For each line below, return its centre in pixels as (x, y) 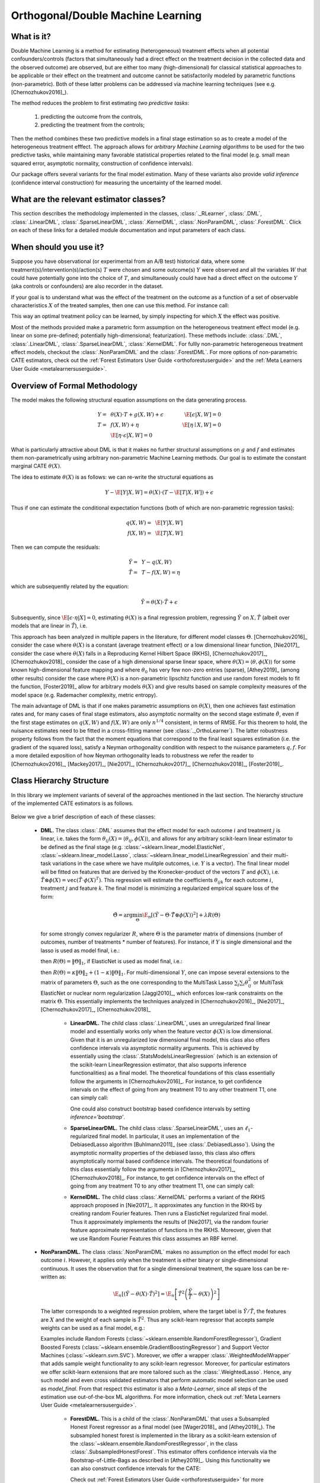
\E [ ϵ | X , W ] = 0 (203, 414)
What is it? (31, 36)
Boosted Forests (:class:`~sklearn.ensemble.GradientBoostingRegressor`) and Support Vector (155, 1347)
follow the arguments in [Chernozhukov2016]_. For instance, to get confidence (166, 1081)
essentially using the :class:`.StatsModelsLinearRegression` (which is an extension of (174, 1056)
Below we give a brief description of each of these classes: (83, 817)
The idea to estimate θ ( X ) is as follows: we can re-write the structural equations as (112, 477)
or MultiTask (268, 982)
